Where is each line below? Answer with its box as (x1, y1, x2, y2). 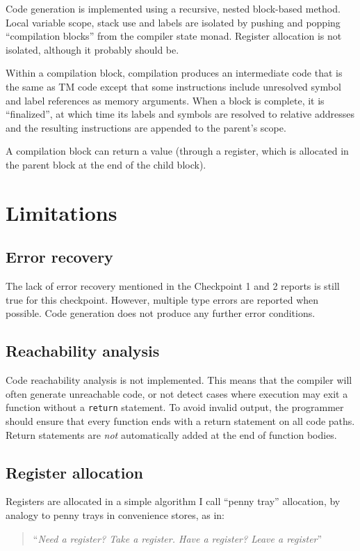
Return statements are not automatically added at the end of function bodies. (6, 427, 337, 442)
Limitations (6, 198, 117, 226)
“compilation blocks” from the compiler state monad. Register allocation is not (6, 29, 342, 43)
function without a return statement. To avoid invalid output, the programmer (6, 400, 344, 414)
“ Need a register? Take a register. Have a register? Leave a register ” (33, 531, 322, 545)
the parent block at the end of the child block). (6, 157, 206, 171)
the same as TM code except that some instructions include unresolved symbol (6, 79, 341, 93)
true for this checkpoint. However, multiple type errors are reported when (6, 292, 319, 306)
